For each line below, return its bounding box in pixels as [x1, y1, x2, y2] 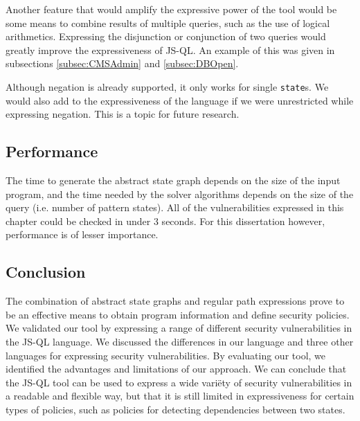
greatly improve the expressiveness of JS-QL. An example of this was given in [6, 42, 335, 57]
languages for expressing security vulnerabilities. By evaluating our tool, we [6, 348, 326, 362]
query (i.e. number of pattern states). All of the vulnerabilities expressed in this [6, 200, 344, 215]
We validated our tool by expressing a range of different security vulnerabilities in [6, 321, 352, 335]
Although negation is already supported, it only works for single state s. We [6, 79, 329, 93]
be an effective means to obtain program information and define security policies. [6, 307, 350, 321]
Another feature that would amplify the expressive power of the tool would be [6, 2, 337, 16]
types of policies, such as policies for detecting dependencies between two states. [6, 402, 345, 416]
